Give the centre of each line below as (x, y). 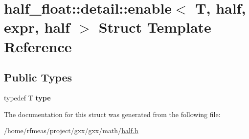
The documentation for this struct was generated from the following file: (112, 114)
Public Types (38, 77)
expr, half (37, 27)
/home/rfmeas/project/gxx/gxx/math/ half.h (71, 130)
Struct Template (155, 27)
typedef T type (27, 97)
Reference (38, 46)
